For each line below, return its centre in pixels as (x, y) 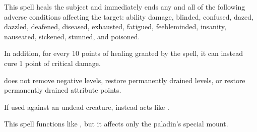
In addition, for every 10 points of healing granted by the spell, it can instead (124, 53)
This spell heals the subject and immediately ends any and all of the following (125, 7)
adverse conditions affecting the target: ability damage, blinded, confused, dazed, (129, 16)
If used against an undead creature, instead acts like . (87, 107)
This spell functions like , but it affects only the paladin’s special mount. (116, 124)
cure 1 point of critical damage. (52, 63)
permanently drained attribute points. (63, 90)
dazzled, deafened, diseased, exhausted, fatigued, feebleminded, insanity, (115, 26)
